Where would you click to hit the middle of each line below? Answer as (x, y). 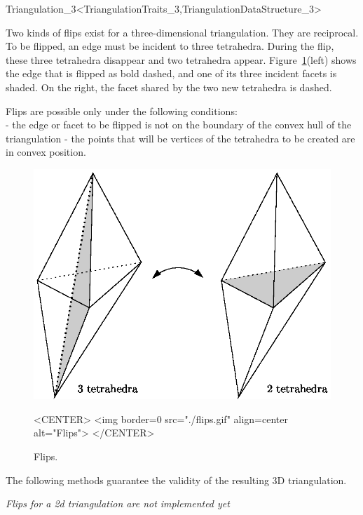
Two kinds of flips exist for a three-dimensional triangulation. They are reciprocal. (182, 32)
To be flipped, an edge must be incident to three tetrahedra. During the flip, (170, 46)
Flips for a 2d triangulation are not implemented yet (118, 503)
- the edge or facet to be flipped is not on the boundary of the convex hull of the (179, 125)
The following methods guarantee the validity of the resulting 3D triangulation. (176, 480)
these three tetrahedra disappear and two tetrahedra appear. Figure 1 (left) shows (181, 59)
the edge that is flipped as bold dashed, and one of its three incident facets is (171, 73)
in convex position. (46, 152)
